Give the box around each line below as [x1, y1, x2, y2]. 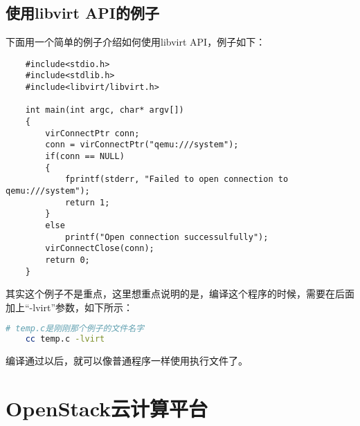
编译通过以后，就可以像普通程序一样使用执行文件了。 [6, 353, 248, 368]
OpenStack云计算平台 [6, 393, 208, 422]
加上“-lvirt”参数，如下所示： [6, 299, 133, 314]
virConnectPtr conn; [45, 128, 140, 138]
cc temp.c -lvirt [25, 334, 105, 344]
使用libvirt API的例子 [6, 2, 159, 24]
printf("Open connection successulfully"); [64, 232, 269, 242]
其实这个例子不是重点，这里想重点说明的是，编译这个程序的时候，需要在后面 [6, 286, 354, 301]
